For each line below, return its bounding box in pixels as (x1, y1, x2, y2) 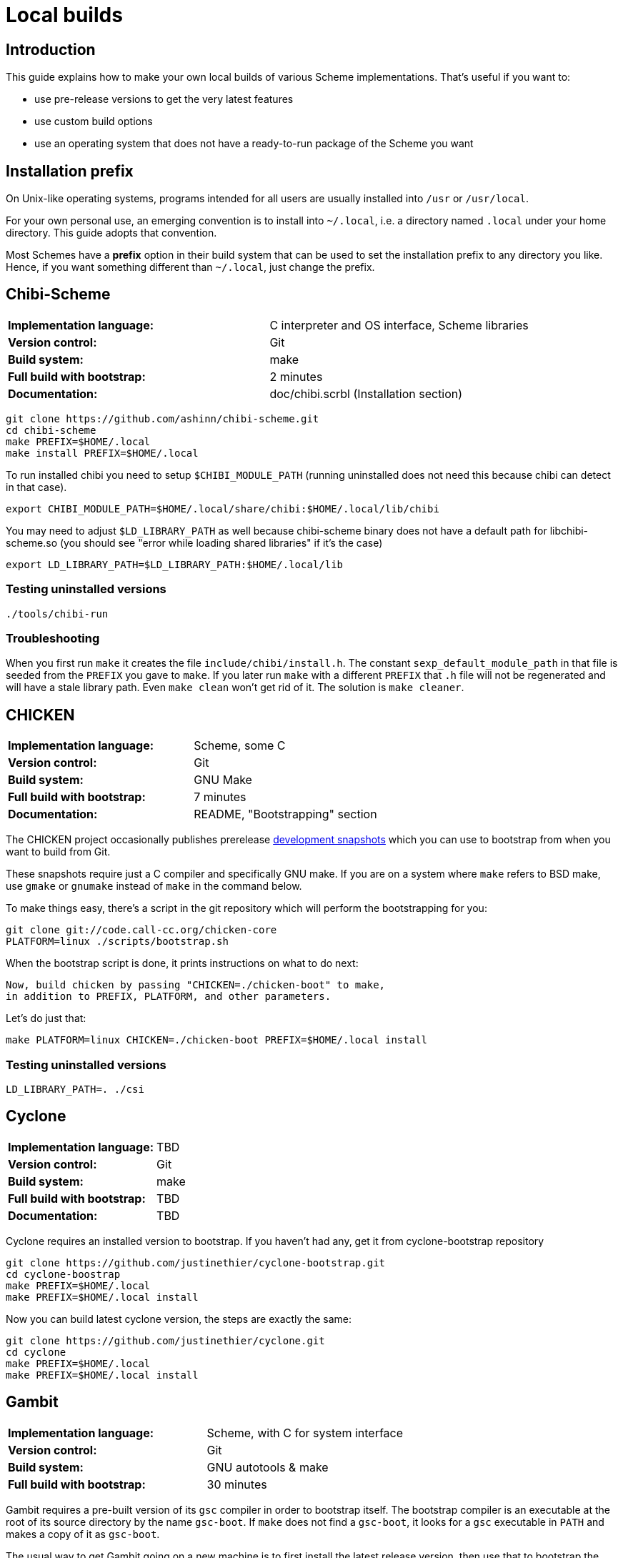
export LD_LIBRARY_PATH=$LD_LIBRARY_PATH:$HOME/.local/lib (6, 558, 344, 570)
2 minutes (269, 369, 323, 384)
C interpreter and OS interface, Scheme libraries (269, 317, 529, 332)
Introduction (6, 40, 96, 59)
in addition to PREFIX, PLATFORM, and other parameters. (6, 991, 332, 1003)
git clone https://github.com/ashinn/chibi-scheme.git (6, 412, 319, 425)
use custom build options (34, 115, 153, 128)
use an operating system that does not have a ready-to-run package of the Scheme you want (34, 137, 474, 150)
